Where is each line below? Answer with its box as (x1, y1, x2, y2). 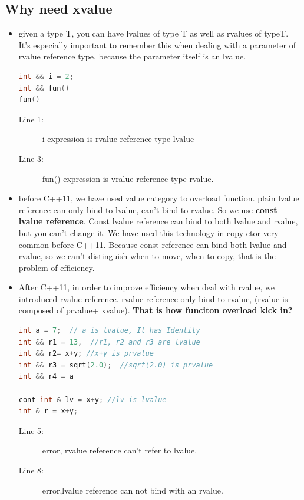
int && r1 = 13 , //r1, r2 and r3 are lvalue (18, 337, 200, 346)
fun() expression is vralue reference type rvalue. (42, 172, 214, 184)
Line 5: (18, 424, 44, 436)
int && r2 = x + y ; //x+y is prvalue (18, 349, 154, 358)
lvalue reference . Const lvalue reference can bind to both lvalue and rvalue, (18, 215, 298, 227)
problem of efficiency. (18, 261, 95, 273)
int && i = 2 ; (18, 72, 74, 81)
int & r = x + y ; (18, 407, 78, 416)
